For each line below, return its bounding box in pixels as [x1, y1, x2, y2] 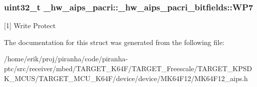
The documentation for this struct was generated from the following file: [4, 37, 225, 47]
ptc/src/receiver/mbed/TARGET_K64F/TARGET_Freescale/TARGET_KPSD [4, 63, 252, 73]
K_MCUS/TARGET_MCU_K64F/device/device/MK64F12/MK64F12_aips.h [4, 73, 248, 83]
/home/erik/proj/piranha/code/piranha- [4, 53, 128, 64]
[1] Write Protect [4, 20, 56, 31]
